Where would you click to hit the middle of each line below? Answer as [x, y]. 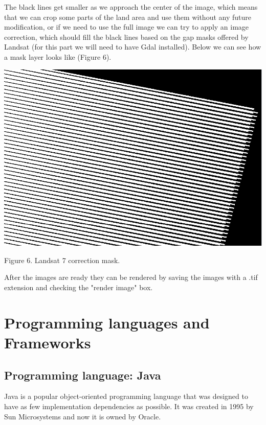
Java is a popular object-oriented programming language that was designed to [126, 396]
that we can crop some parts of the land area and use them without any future [128, 17]
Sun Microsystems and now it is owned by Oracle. [83, 416]
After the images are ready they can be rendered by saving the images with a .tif [131, 277]
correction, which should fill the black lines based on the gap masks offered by [126, 37]
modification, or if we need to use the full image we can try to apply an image [127, 27]
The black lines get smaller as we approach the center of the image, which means [131, 7]
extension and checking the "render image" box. [79, 287]
